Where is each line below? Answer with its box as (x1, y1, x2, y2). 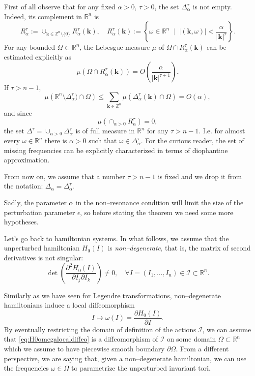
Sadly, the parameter (4, 197, 67, 208)
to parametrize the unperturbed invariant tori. (71, 363, 211, 373)
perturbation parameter (4, 207, 75, 217)
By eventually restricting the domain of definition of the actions (4, 324, 196, 334)
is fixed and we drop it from (158, 171, 242, 181)
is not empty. (193, 1, 232, 11)
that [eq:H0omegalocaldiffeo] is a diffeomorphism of (4, 334, 158, 344)
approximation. (4, 155, 50, 165)
